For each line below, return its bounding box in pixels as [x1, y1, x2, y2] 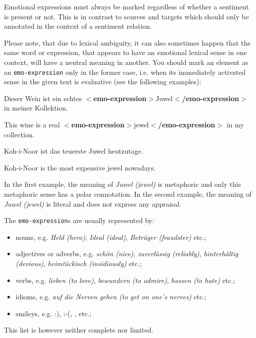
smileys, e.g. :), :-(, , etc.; [15, 308, 92, 318]
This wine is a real [4, 119, 60, 129]
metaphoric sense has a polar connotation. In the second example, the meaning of [4, 188, 252, 199]
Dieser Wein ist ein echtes [4, 93, 82, 103]
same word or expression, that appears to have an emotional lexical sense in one [4, 47, 247, 57]
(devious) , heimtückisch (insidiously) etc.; [15, 258, 142, 268]
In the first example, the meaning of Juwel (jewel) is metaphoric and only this [4, 179, 241, 189]
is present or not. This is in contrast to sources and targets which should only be [4, 11, 249, 21]
